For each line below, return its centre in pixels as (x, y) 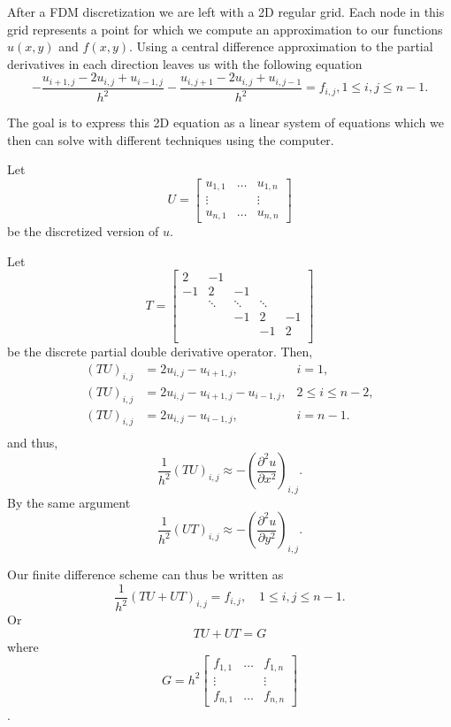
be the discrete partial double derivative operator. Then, (160, 352)
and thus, (33, 443)
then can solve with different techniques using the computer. (171, 139)
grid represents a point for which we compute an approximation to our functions (225, 29)
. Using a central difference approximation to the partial (281, 46)
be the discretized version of (83, 230)
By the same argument (69, 502)
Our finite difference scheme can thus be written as (145, 574)
